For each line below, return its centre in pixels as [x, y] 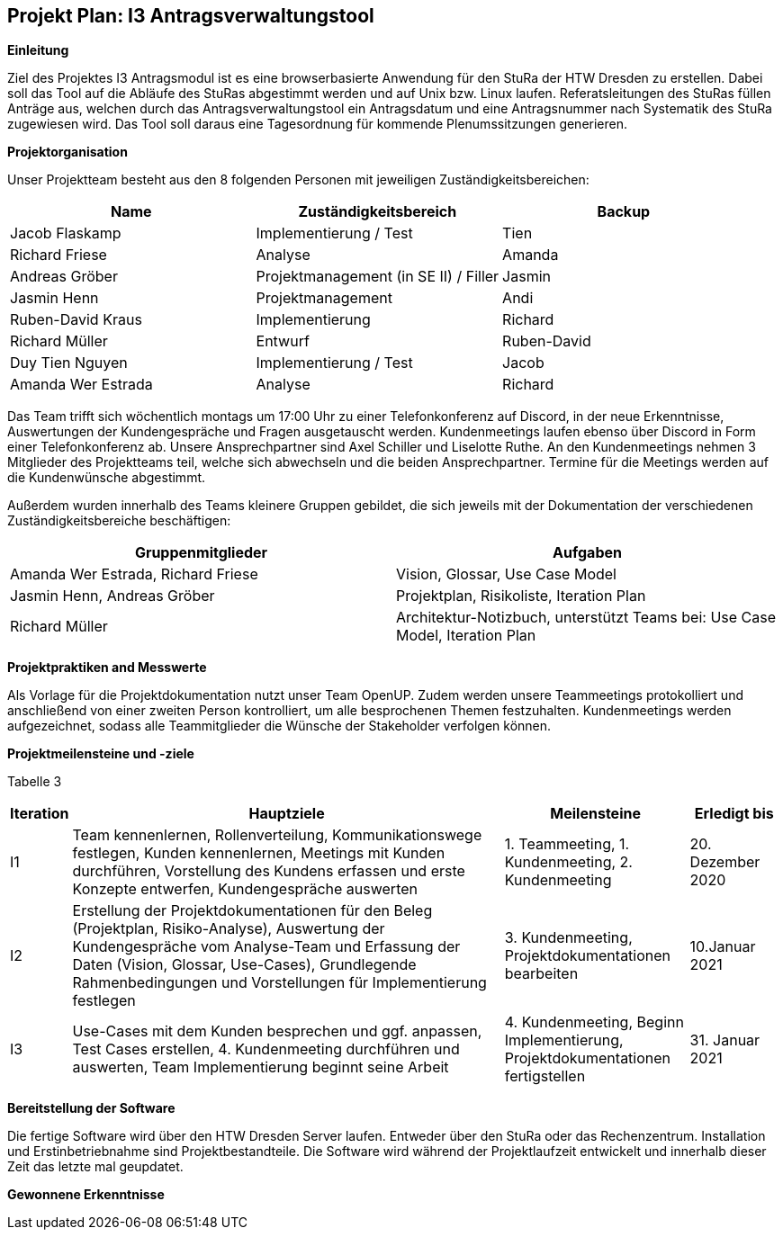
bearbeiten [541, 974]
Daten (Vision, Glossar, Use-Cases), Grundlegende [244, 965]
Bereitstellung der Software [91, 1108]
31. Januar [725, 1040]
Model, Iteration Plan [466, 636]
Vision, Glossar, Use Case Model [506, 574]
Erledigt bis [734, 814]
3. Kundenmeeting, [568, 938]
